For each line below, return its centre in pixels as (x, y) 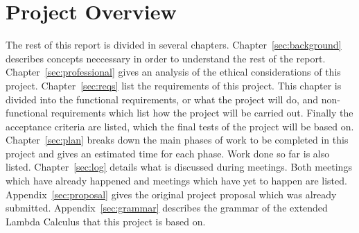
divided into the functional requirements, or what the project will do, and (162, 99)
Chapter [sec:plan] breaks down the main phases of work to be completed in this (177, 140)
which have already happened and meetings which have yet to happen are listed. (176, 181)
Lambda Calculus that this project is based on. (106, 221)
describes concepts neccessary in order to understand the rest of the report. (166, 58)
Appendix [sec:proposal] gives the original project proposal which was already (171, 194)
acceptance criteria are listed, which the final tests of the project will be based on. (180, 126)
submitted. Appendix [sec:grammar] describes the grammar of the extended (167, 208)
